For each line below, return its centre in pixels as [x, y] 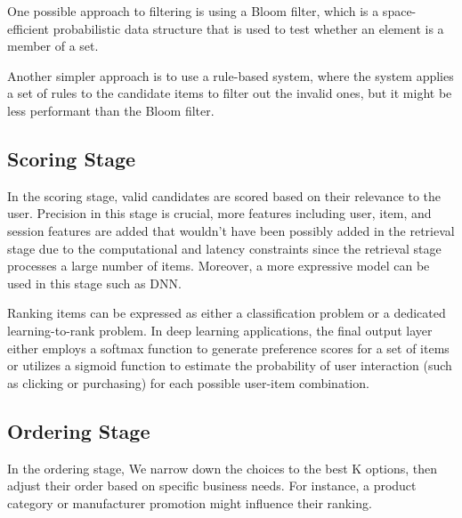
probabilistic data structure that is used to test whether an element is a [248, 28]
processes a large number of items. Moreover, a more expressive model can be [219, 266]
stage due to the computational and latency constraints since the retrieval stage [224, 248]
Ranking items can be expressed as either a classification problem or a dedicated [227, 313]
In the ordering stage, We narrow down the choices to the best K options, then [223, 468]
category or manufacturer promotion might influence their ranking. [190, 502]
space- [399, 11]
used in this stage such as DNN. [94, 283]
